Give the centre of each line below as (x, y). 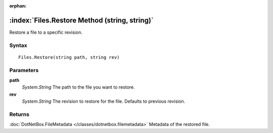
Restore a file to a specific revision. (46, 32)
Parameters (24, 70)
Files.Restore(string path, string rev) (69, 57)
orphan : (18, 6)
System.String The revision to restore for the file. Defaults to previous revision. (104, 101)
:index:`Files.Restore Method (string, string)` (81, 20)
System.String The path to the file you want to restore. (78, 87)
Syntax (18, 45)
